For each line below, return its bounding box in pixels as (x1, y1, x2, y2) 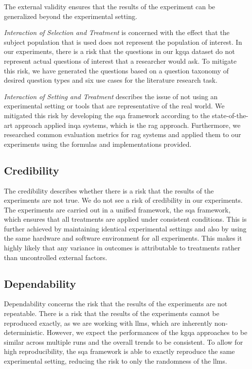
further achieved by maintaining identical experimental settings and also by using (4, 223, 247, 233)
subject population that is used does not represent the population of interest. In (4, 36, 242, 47)
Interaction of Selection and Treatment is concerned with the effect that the (4, 27, 230, 37)
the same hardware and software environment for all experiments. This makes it (4, 233, 242, 243)
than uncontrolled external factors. (4, 252, 108, 262)
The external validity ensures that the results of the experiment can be (4, 1, 216, 11)
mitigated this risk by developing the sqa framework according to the (4, 110, 210, 120)
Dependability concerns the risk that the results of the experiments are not (4, 299, 228, 309)
